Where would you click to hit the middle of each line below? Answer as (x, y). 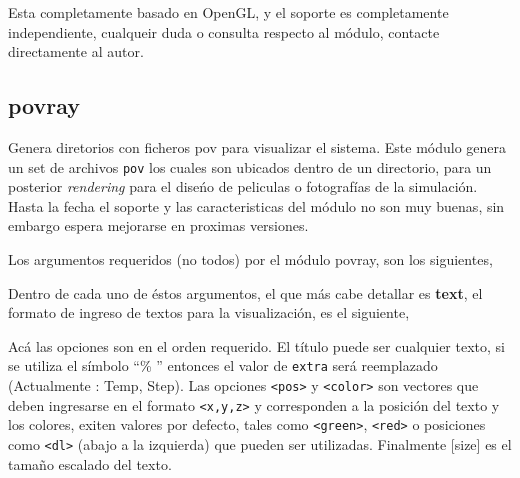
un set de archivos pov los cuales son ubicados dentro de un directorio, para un (250, 166)
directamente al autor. (76, 51)
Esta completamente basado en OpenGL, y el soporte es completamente (228, 12)
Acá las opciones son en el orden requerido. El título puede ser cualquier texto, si (256, 345)
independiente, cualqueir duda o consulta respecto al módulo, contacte (224, 31)
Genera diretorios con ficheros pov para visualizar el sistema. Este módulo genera (257, 146)
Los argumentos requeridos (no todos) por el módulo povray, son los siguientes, (250, 259)
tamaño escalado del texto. (90, 463)
